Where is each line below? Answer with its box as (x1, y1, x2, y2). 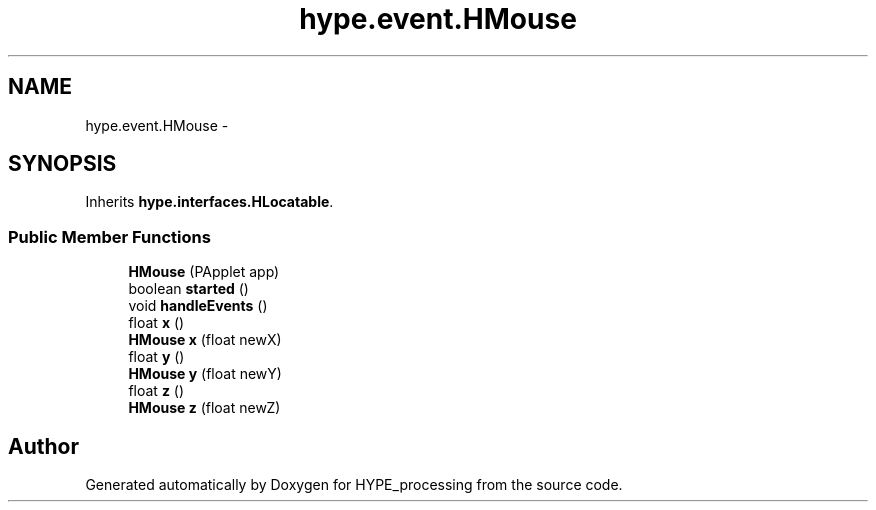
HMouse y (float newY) (128, 365, 282, 383)
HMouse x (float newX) (128, 331, 282, 349)
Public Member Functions (8, 226, 211, 247)
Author (8, 433, 79, 459)
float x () (128, 314, 185, 332)
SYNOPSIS (8, 151, 117, 177)
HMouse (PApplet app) (128, 263, 280, 281)
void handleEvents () (128, 297, 268, 315)
